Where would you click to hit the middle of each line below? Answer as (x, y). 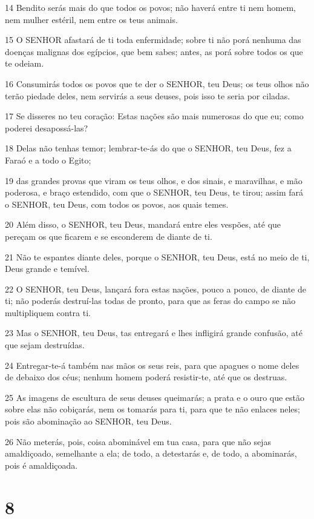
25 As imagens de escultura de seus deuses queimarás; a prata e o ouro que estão (155, 397)
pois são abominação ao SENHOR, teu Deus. (88, 421)
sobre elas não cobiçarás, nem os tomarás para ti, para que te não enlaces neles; (152, 409)
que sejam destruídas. (45, 345)
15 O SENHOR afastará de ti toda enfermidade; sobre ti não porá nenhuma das (153, 40)
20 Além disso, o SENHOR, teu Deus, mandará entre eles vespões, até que (143, 224)
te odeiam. (25, 63)
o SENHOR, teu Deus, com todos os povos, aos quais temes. (117, 204)
